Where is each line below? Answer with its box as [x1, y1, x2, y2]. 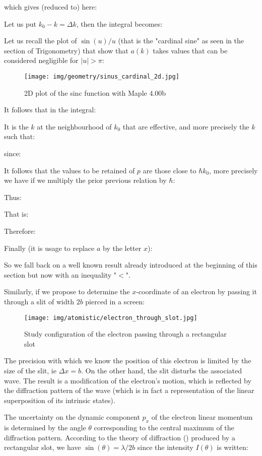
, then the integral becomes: [76, 18, 163, 29]
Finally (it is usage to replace [4, 242, 95, 253]
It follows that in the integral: [4, 104, 96, 115]
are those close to [143, 165, 196, 175]
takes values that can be [153, 45, 228, 55]
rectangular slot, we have [4, 442, 81, 452]
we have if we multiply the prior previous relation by [4, 175, 167, 185]
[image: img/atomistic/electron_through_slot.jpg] [24, 314, 198, 321]
